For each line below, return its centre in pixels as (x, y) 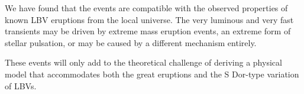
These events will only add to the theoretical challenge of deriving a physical (143, 62)
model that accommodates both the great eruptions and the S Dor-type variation (152, 74)
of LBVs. (21, 85)
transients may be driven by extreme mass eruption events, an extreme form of (148, 31)
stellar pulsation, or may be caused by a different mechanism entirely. (131, 42)
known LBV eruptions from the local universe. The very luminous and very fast (149, 19)
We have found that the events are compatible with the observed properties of (146, 8)
